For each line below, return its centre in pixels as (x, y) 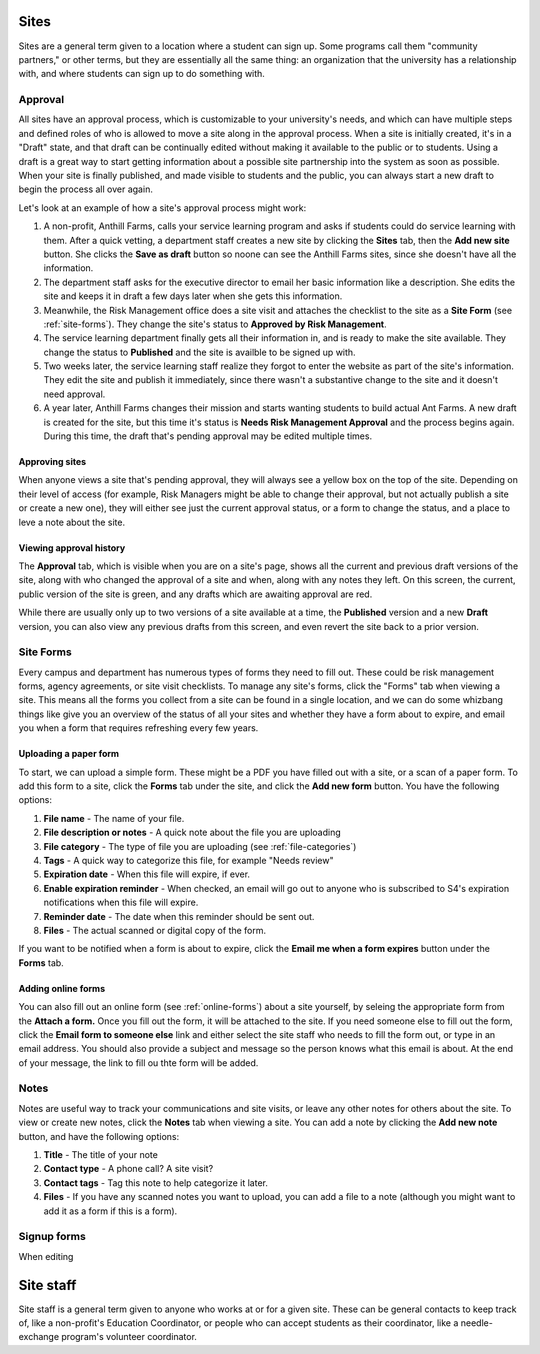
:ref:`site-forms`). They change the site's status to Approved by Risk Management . (215, 324)
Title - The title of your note (101, 1154)
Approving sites (52, 462)
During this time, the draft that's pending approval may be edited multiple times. (208, 436)
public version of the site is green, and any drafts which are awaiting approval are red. (195, 594)
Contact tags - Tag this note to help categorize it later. (156, 1182)
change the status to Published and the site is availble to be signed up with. (199, 352)
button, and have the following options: (99, 1136)
